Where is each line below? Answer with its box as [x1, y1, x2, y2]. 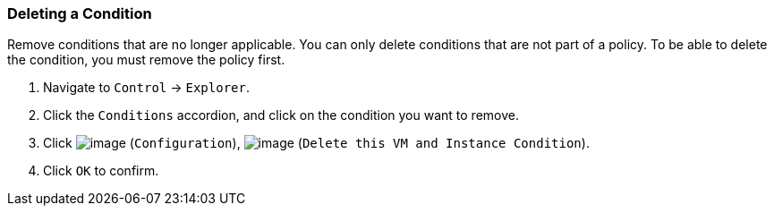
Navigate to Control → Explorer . [43, 80, 250, 96]
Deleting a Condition [7, 4, 152, 22]
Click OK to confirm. [43, 163, 159, 179]
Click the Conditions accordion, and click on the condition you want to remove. [43, 107, 519, 124]
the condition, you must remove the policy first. [7, 52, 285, 68]
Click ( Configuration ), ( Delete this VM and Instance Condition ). [43, 135, 590, 151]
